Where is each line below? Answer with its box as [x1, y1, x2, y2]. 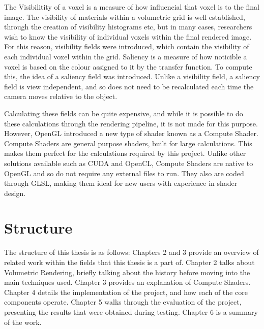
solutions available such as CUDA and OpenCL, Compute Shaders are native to [4, 157, 253, 168]
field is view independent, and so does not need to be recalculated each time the [4, 81, 254, 91]
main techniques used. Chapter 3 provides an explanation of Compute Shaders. [4, 277, 251, 287]
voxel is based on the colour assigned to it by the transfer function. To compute [4, 61, 252, 72]
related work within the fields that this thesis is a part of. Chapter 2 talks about [4, 257, 255, 267]
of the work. [4, 316, 42, 327]
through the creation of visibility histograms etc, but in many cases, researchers [4, 21, 252, 32]
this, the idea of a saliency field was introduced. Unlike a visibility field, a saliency [4, 71, 260, 82]
